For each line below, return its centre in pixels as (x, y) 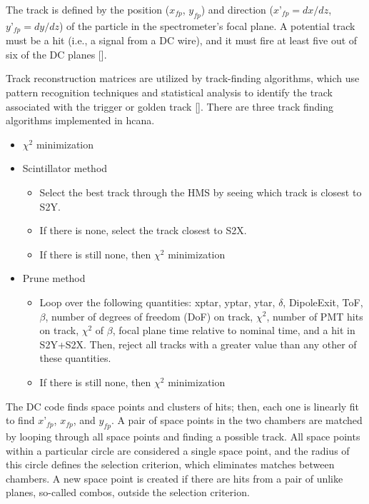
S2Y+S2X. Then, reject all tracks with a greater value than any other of (198, 344)
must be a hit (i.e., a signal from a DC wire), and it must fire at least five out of (182, 40)
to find (20, 420)
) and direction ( (237, 9)
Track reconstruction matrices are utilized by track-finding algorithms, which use (183, 78)
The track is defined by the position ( (88, 9)
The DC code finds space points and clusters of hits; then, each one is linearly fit (183, 406)
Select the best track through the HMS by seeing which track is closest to (201, 192)
